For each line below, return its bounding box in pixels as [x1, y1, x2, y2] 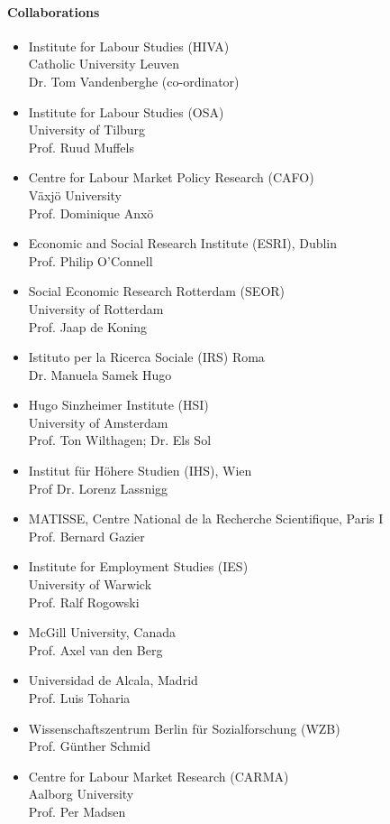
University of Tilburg [28, 120, 146, 139]
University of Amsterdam [28, 412, 168, 431]
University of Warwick [28, 575, 152, 594]
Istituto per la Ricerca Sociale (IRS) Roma [28, 347, 265, 366]
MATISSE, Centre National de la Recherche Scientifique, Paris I [28, 509, 384, 528]
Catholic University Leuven [28, 54, 179, 73]
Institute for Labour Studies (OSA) [28, 102, 224, 121]
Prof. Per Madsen [28, 801, 126, 820]
